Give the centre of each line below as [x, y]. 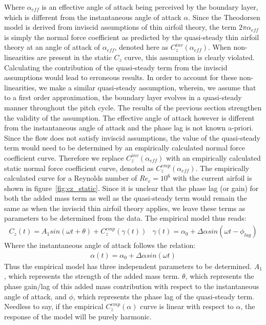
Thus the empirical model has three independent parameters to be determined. [128, 266]
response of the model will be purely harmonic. [78, 316]
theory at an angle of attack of [52, 47]
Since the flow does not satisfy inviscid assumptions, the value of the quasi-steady [132, 137]
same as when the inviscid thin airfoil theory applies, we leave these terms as [125, 208]
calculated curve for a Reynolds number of [71, 178]
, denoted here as [141, 47]
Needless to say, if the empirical [54, 306]
